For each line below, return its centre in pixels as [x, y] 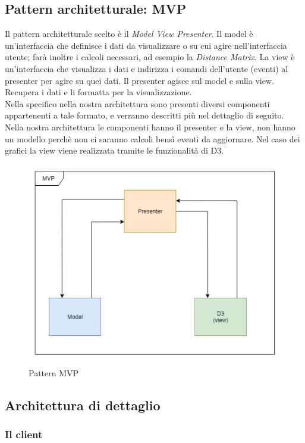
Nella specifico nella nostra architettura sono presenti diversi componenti [137, 103]
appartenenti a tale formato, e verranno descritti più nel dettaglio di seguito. [144, 115]
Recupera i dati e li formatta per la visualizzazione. [98, 92]
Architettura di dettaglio [83, 405]
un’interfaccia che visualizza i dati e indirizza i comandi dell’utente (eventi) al [147, 68]
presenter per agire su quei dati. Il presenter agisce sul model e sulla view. [139, 80]
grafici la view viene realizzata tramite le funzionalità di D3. [114, 150]
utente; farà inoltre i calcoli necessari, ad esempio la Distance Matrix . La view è [150, 57]
